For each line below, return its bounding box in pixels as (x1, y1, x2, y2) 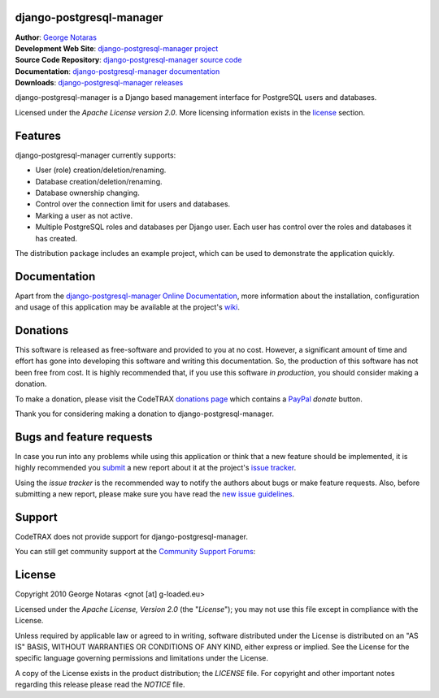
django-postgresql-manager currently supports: (15, 150, 176, 160)
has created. (35, 233, 77, 243)
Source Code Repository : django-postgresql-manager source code (15, 55, 242, 65)
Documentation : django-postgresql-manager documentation (15, 66, 220, 76)
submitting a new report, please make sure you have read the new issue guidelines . (15, 489, 295, 499)
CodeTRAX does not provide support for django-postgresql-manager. (15, 532, 248, 542)
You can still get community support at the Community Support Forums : (15, 547, 256, 557)
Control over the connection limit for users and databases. (35, 199, 231, 209)
